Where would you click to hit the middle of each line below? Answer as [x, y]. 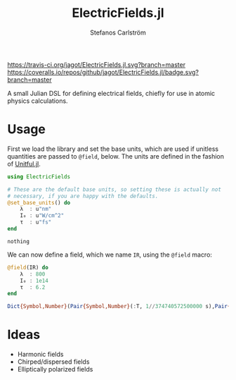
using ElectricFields [39, 177]
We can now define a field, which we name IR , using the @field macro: [110, 255]
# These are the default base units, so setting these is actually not [114, 189]
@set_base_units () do [39, 202]
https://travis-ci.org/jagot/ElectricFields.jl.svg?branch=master [97, 64]
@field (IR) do [28, 267]
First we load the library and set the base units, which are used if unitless [113, 149]
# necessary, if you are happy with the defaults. [83, 196]
